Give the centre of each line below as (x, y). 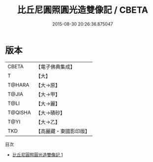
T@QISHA (19, 112)
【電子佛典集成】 (55, 67)
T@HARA (18, 85)
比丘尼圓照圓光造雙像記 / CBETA (83, 10)
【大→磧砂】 (50, 112)
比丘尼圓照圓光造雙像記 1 (37, 155)
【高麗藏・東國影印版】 (63, 131)
